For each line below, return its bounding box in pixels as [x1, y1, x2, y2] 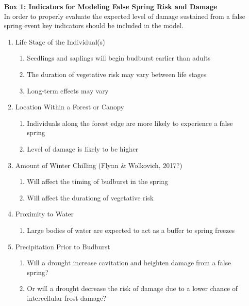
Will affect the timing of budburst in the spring [27, 176, 168, 186]
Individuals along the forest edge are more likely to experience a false [27, 118, 233, 128]
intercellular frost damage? [27, 292, 106, 303]
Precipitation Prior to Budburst [15, 241, 110, 251]
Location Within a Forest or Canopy [15, 102, 124, 112]
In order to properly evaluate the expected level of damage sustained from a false [4, 11, 246, 21]
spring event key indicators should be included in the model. [4, 20, 183, 31]
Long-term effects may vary [27, 85, 109, 95]
